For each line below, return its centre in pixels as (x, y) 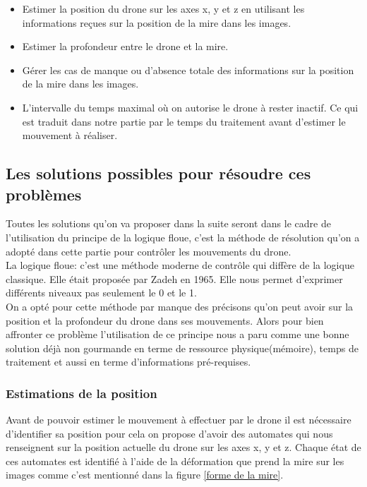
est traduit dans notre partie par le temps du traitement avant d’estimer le (184, 121)
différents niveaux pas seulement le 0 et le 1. (101, 293)
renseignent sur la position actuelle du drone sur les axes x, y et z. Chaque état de (183, 447)
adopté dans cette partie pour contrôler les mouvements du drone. (149, 251)
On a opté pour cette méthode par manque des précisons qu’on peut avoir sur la (180, 306)
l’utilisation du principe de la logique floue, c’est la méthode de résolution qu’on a (183, 237)
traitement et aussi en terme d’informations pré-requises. (128, 362)
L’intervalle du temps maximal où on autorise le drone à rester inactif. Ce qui (190, 107)
